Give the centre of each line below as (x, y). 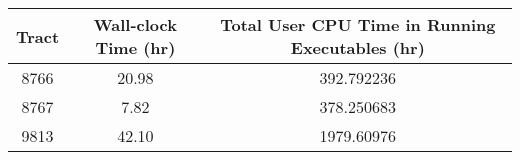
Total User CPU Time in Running (358, 24)
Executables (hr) (357, 47)
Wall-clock (135, 24)
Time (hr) (135, 47)
